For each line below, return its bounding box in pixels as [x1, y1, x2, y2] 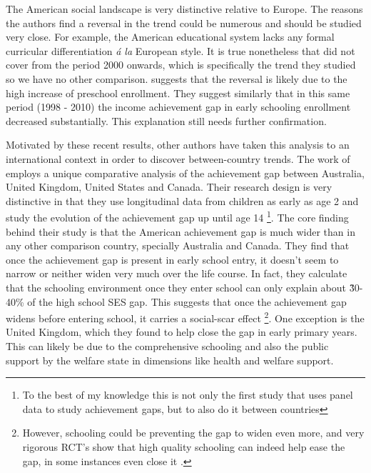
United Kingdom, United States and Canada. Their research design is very [6, 179, 332, 194]
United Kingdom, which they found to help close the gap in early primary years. [6, 324, 357, 339]
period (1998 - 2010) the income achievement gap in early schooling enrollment [6, 99, 351, 114]
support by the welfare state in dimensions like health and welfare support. [6, 352, 334, 367]
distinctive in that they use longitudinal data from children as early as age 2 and [6, 193, 359, 208]
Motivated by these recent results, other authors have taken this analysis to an [6, 137, 350, 152]
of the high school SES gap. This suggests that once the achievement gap [27, 294, 347, 309]
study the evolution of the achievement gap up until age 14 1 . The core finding [6, 208, 349, 224]
